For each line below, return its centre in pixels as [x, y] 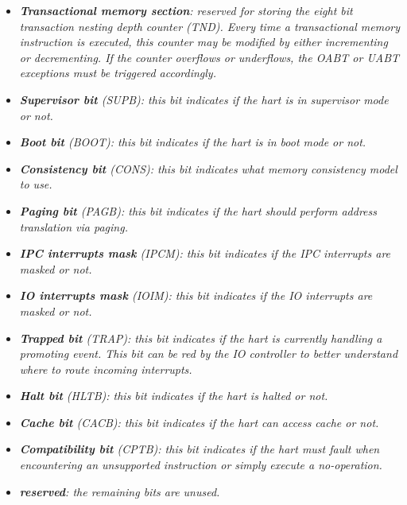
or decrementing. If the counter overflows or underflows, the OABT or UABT [209, 57]
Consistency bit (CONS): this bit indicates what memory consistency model [208, 168]
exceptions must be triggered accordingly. [118, 73]
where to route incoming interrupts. [106, 369]
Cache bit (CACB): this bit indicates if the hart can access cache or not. [199, 422]
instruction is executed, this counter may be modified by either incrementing [203, 42]
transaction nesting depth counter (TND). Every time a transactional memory [210, 26]
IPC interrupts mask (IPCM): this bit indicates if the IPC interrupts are [205, 253]
